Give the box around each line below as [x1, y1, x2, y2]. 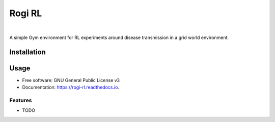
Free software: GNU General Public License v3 [22, 77, 120, 83]
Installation [9, 48, 46, 56]
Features [9, 97, 32, 104]
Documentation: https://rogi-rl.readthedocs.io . [22, 84, 120, 91]
